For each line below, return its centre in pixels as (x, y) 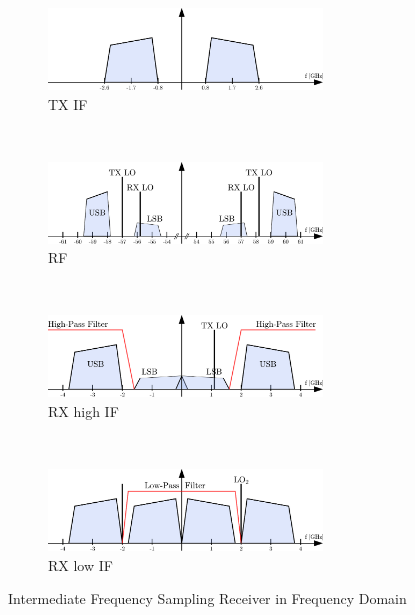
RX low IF (80, 564)
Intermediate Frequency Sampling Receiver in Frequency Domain (207, 598)
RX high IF (83, 411)
